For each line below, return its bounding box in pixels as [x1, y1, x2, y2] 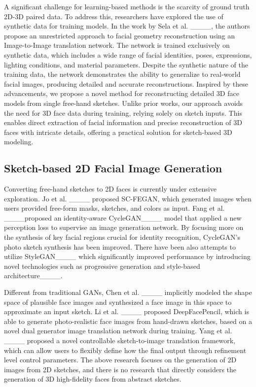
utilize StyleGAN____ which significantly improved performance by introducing [4, 251, 251, 261]
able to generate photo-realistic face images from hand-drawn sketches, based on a [4, 316, 252, 326]
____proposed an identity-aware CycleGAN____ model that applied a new [4, 212, 242, 223]
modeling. [4, 136, 34, 147]
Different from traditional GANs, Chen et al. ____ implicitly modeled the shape [4, 287, 252, 297]
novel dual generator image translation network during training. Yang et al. [4, 325, 232, 336]
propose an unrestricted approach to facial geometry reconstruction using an [4, 30, 235, 40]
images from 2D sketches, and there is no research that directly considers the [4, 364, 237, 374]
